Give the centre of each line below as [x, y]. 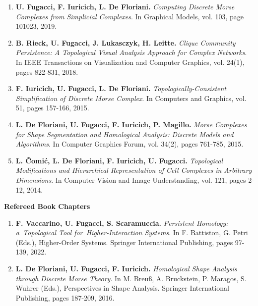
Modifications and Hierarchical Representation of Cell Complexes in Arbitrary [134, 170]
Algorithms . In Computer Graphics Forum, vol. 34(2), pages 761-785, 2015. [129, 144]
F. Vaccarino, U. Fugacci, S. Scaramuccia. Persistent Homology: [122, 223]
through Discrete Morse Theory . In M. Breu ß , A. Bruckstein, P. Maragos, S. [131, 278]
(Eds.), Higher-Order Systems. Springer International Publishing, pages [124, 242]
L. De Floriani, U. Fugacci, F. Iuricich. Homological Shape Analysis [126, 269]
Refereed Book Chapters [47, 206]
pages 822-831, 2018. [47, 72]
